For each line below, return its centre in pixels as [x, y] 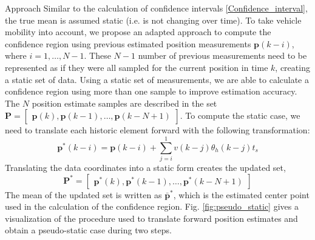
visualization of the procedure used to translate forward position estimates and [151, 218]
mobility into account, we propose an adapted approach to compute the [138, 32]
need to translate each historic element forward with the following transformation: [157, 130]
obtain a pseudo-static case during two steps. [88, 230]
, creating [293, 67]
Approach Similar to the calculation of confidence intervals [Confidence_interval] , [156, 8]
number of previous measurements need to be [222, 55]
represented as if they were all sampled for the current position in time [137, 67]
